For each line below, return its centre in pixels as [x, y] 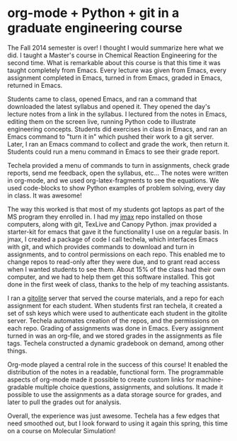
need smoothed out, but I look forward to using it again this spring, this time [118, 423]
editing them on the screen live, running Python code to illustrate [102, 121]
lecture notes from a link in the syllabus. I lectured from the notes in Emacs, [117, 114]
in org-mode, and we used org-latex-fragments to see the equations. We [113, 180]
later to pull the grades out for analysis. [64, 402]
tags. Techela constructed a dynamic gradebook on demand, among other [116, 343]
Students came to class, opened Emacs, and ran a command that [102, 99]
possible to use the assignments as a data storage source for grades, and [115, 394]
